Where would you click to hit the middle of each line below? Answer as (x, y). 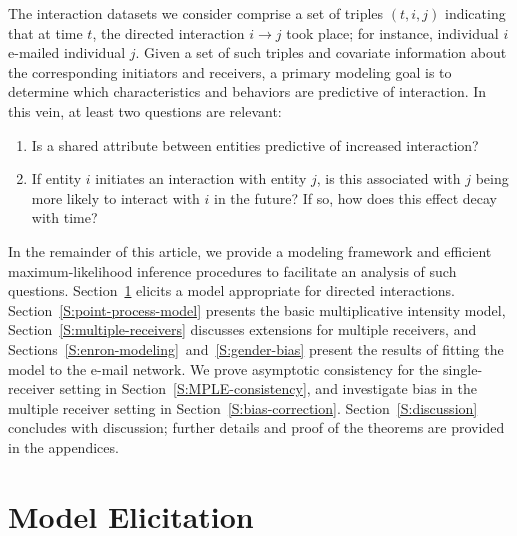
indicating (475, 13)
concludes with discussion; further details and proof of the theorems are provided (256, 427)
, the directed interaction (168, 32)
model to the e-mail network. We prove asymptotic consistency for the (223, 368)
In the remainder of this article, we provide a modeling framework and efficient (250, 250)
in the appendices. (63, 446)
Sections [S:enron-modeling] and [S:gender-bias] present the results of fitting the (256, 348)
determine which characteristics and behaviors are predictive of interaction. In (247, 91)
